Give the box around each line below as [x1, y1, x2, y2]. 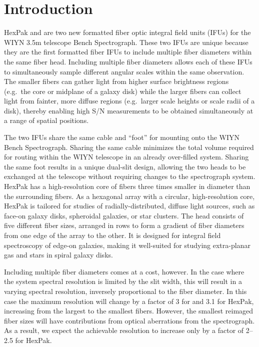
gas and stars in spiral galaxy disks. [4, 249, 113, 260]
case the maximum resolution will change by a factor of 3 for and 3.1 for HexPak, [4, 295, 254, 306]
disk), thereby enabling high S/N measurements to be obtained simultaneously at [4, 105, 253, 115]
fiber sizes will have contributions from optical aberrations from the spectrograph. [4, 315, 255, 325]
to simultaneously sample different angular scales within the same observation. [4, 66, 244, 76]
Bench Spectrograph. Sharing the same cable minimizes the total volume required [4, 141, 254, 152]
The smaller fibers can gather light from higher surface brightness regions [4, 76, 229, 86]
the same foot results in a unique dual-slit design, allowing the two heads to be [4, 161, 246, 171]
